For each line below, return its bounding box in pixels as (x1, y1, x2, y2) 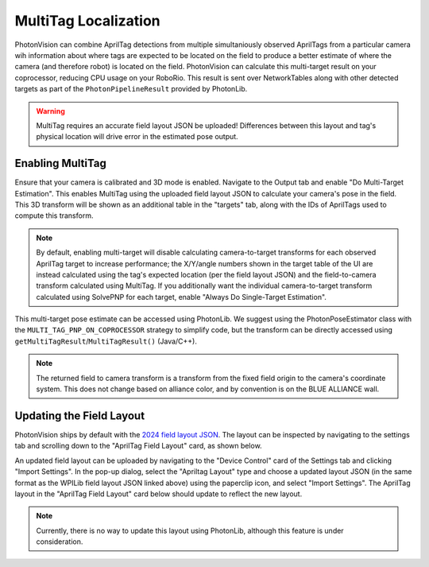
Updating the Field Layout (14, 409, 145, 422)
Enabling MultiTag (14, 157, 106, 170)
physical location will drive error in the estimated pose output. (36, 132, 238, 142)
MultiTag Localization (14, 12, 160, 29)
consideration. (36, 537, 83, 546)
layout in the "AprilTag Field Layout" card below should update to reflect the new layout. (14, 489, 303, 499)
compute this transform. (14, 211, 94, 220)
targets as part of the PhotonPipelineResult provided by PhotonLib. (14, 84, 248, 94)
